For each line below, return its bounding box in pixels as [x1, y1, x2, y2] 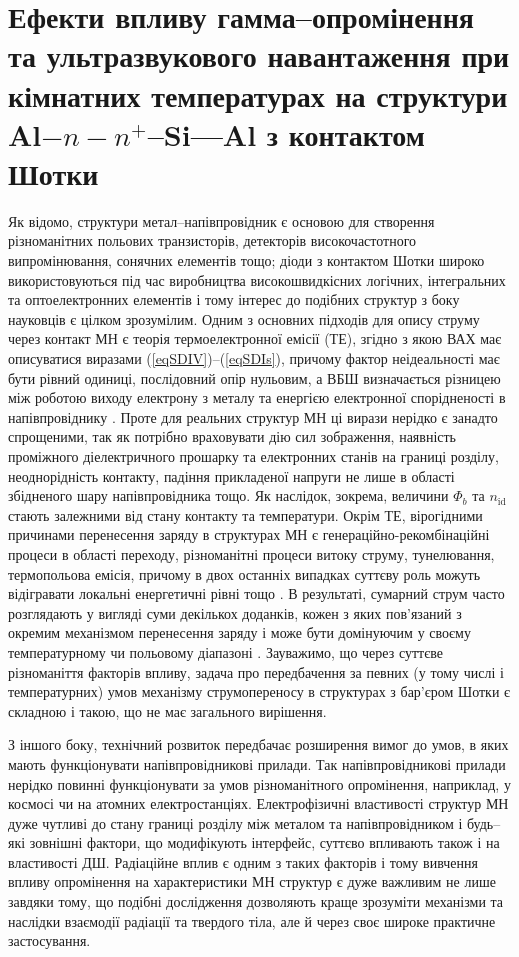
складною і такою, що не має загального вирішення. [8, 700, 327, 721]
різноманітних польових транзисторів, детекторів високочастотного [8, 230, 417, 251]
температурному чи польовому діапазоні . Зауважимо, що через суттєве [8, 641, 443, 662]
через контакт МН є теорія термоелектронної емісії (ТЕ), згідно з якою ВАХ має [8, 328, 502, 349]
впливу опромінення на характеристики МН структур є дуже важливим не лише [8, 871, 496, 892]
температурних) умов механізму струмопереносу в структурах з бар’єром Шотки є [8, 681, 511, 702]
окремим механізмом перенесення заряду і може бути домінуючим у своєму [8, 622, 471, 643]
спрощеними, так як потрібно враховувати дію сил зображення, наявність [8, 426, 457, 447]
